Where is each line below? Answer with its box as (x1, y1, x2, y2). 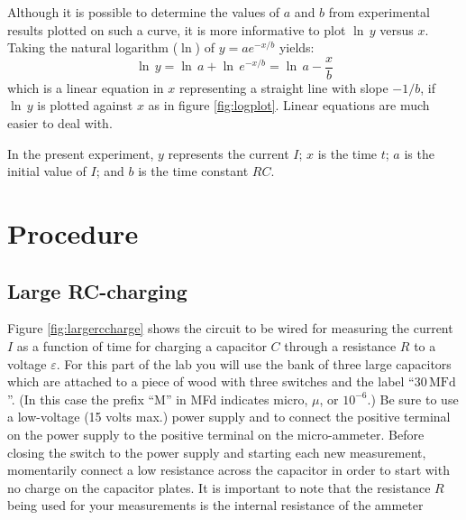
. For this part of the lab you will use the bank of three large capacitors (56, 354, 452, 373)
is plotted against (37, 96, 133, 115)
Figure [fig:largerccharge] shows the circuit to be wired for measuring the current (7, 319, 453, 338)
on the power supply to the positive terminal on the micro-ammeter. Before (7, 424, 425, 443)
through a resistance (284, 336, 397, 355)
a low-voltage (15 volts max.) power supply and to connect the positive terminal (7, 407, 451, 426)
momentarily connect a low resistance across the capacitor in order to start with (7, 460, 450, 479)
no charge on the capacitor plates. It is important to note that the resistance (7, 478, 431, 497)
